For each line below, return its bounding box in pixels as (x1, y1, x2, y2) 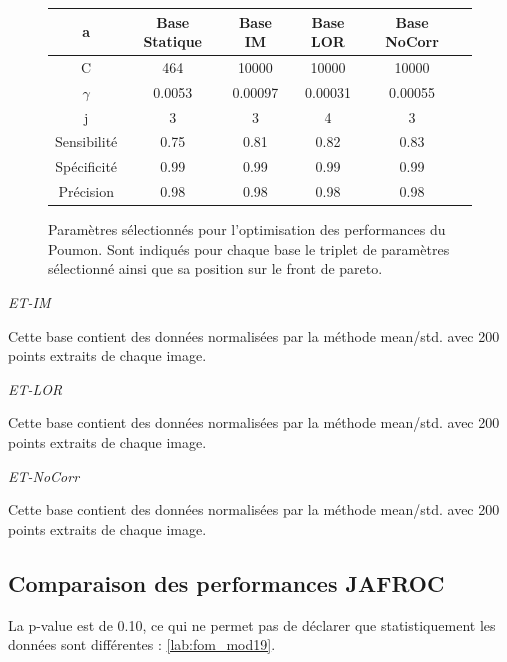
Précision (58, 181, 114, 202)
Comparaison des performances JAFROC (8, 567, 445, 598)
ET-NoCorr (8, 465, 80, 486)
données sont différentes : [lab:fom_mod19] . (8, 634, 276, 655)
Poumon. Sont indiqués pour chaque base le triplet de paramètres (48, 238, 450, 259)
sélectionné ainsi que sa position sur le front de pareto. (48, 258, 383, 279)
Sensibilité (55, 131, 118, 152)
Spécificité (55, 156, 118, 177)
